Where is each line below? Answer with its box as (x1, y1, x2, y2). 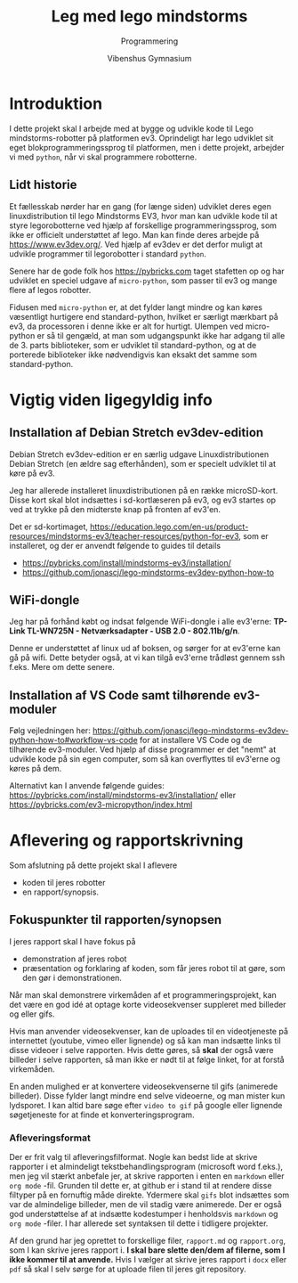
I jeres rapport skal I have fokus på (9, 936, 136, 946)
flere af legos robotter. (9, 284, 92, 295)
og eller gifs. (9, 1009, 55, 1019)
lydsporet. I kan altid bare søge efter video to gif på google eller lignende (9, 1099, 283, 1110)
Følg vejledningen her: (9, 725, 91, 736)
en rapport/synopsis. (21, 887, 100, 897)
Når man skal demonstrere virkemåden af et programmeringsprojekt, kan (9, 989, 278, 1000)
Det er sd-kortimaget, (9, 521, 89, 532)
